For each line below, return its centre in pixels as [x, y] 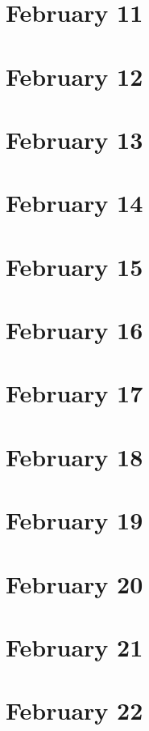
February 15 [74, 266]
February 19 [74, 520]
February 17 [74, 393]
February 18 [74, 456]
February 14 [74, 203]
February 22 [74, 710]
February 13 [74, 139]
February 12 [74, 76]
